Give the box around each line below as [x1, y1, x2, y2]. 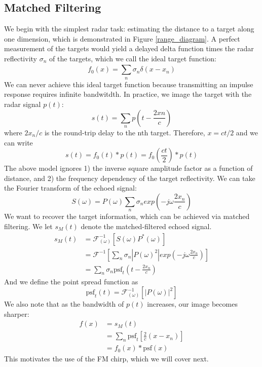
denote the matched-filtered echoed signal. [81, 221, 212, 231]
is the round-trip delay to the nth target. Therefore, [44, 127, 205, 137]
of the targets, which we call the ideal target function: [49, 53, 216, 63]
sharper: [4, 308, 29, 319]
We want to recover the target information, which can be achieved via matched [4, 211, 250, 222]
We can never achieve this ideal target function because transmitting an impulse [4, 79, 253, 89]
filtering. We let [4, 221, 53, 231]
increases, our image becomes [147, 299, 238, 309]
